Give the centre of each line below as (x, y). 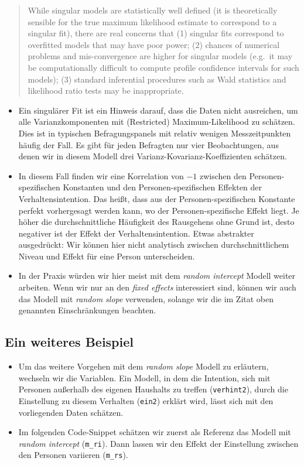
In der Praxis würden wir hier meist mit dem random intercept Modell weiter (157, 276)
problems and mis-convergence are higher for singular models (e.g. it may (160, 56)
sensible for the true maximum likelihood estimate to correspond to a (152, 21)
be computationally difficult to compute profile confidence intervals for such (163, 67)
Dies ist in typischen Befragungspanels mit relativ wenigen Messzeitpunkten (155, 133)
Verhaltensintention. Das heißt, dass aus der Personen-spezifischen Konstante (157, 198)
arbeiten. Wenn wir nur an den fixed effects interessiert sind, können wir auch (157, 287)
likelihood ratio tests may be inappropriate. (106, 90)
